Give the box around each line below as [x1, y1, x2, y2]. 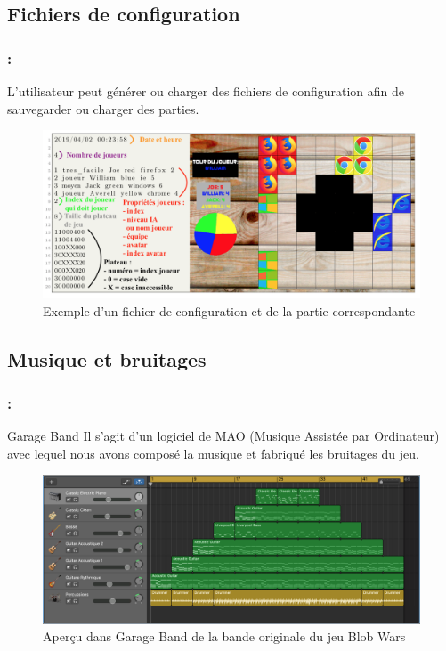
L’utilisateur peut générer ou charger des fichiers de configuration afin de [7, 82, 404, 100]
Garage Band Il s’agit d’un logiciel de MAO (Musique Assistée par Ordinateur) [7, 427, 440, 445]
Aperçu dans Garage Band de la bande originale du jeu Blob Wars [43, 627, 406, 646]
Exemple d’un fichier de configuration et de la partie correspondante [43, 301, 416, 320]
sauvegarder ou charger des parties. [7, 99, 199, 118]
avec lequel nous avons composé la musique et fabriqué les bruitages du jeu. [7, 443, 419, 462]
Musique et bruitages [7, 345, 207, 372]
